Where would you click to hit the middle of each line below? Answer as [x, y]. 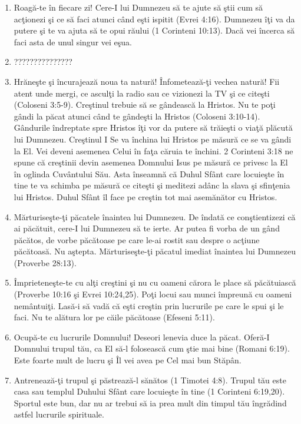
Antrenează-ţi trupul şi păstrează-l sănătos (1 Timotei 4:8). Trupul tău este [150, 380]
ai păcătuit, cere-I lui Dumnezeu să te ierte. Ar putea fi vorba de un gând [147, 228]
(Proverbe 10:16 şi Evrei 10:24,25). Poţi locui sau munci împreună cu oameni [153, 294]
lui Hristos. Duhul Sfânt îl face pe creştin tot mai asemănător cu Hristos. [145, 196]
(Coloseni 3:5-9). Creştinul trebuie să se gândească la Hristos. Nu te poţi [145, 105]
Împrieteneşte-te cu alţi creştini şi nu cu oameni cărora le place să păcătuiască [155, 282]
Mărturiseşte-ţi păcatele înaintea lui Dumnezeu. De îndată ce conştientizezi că [155, 216]
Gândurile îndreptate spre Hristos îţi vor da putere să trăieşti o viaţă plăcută [153, 127]
